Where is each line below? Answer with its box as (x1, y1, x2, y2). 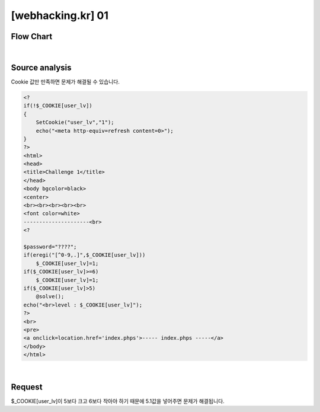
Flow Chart (11, 31, 53, 41)
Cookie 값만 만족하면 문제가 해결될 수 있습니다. (11, 78, 120, 85)
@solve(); (36, 293, 65, 300)
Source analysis (11, 62, 72, 72)
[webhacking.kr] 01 (11, 9, 109, 22)
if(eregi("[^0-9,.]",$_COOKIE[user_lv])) (23, 252, 146, 258)
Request (11, 382, 43, 392)
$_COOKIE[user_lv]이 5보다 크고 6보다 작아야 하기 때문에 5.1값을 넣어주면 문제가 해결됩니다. (11, 397, 225, 404)
